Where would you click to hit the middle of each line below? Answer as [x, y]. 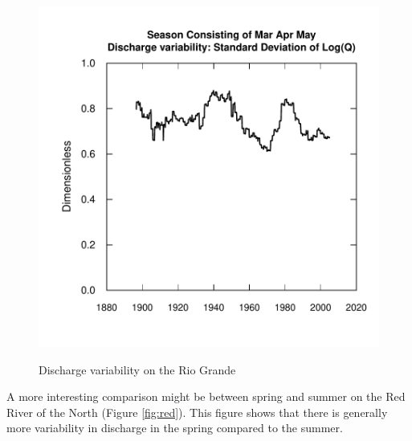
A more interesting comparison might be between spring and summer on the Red [206, 396]
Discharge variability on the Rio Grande [137, 369]
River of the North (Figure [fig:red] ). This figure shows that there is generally [197, 412]
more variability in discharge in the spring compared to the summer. [175, 428]
